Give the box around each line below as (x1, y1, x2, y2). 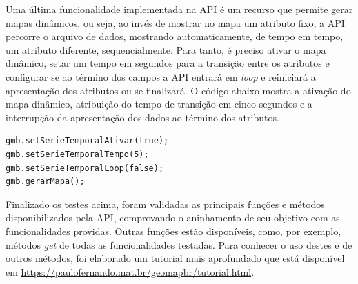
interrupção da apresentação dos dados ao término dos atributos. (6, 110, 279, 124)
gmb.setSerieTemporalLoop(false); (6, 163, 164, 173)
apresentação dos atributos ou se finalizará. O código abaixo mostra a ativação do (6, 83, 351, 97)
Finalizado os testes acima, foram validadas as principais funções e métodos (6, 196, 325, 211)
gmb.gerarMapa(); (6, 176, 85, 187)
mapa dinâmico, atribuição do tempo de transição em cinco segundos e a (6, 97, 312, 111)
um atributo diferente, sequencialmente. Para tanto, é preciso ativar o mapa (6, 42, 326, 57)
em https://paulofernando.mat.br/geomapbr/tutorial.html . (6, 264, 255, 278)
